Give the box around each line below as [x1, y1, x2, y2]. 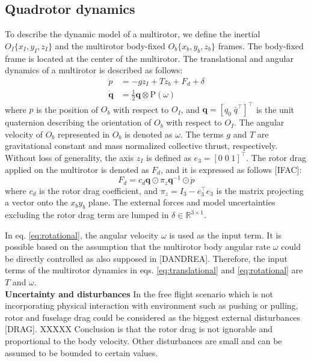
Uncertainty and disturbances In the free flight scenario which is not [5, 287, 273, 300]
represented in [58, 127, 110, 140]
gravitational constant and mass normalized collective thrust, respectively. [5, 139, 278, 152]
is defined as [146, 151, 191, 163]
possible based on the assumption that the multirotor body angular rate [5, 240, 271, 253]
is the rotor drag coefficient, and [39, 184, 158, 196]
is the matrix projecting [216, 184, 304, 196]
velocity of [5, 127, 43, 140]
